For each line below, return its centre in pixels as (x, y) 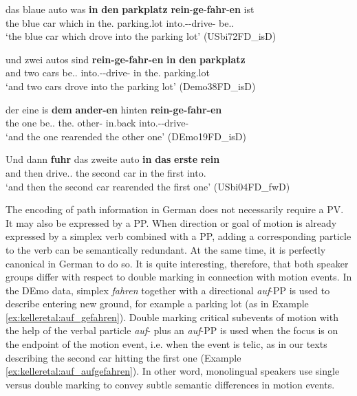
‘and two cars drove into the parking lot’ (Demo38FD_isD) (131, 86)
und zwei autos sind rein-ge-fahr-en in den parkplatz (126, 59)
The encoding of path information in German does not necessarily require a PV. (175, 209)
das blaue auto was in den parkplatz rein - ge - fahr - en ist (130, 9)
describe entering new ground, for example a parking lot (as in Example (157, 304)
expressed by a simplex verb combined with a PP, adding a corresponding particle (178, 236)
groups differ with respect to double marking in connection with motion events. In (179, 277)
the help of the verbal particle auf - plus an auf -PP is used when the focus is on (172, 330)
